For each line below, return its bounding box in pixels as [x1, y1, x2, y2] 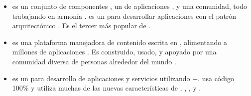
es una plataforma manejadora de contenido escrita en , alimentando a [12, 37, 227, 47]
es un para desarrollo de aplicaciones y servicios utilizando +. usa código [12, 73, 234, 83]
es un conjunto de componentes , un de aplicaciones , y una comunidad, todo [12, 1, 247, 11]
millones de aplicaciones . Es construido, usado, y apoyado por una [12, 47, 217, 57]
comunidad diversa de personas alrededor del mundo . [12, 56, 176, 66]
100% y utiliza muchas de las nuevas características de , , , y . [12, 83, 201, 93]
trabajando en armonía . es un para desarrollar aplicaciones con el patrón [12, 10, 237, 21]
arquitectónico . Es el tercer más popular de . [12, 20, 151, 31]
